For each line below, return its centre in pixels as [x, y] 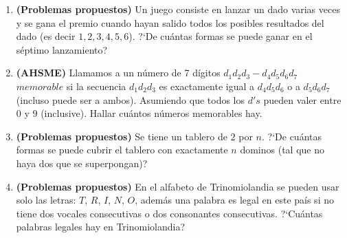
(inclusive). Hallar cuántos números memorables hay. [152, 113]
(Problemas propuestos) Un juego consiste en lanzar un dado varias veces [178, 9]
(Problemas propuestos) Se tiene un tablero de [122, 136]
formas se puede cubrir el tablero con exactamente [122, 150]
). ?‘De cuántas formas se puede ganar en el [221, 36]
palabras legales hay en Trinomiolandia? [101, 227]
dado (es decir [46, 36]
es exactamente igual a [207, 86]
